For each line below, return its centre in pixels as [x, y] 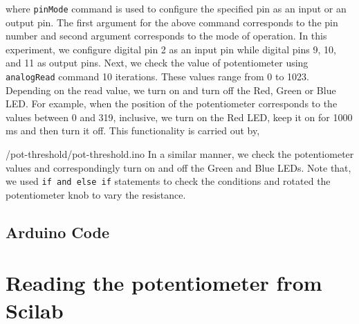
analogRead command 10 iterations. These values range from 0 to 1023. [158, 76]
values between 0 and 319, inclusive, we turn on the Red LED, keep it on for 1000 [179, 117]
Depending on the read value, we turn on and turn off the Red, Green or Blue [171, 90]
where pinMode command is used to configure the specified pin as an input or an [176, 8]
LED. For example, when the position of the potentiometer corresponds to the [172, 103]
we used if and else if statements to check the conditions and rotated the [168, 181]
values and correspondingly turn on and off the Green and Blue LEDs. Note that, [178, 167]
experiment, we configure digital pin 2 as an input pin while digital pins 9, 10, [171, 49]
